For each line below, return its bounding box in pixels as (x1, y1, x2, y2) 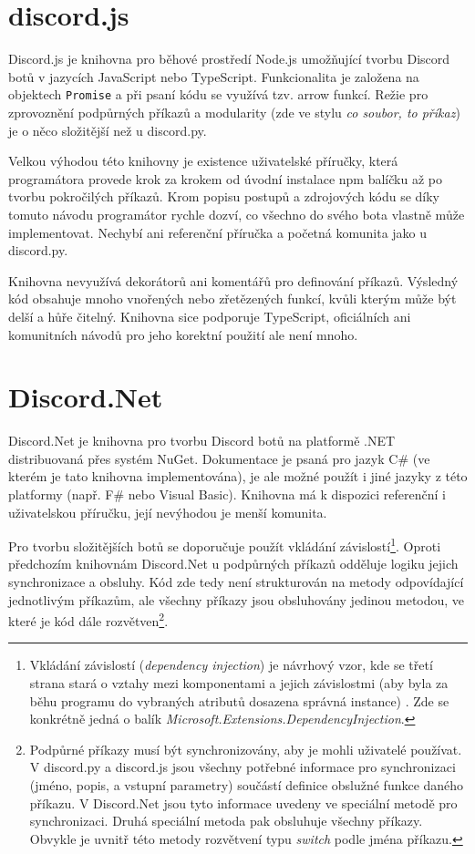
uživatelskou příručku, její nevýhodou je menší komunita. (8, 502, 327, 521)
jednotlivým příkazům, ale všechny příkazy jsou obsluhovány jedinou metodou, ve (8, 590, 465, 609)
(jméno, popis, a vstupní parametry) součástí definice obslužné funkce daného (29, 776, 464, 795)
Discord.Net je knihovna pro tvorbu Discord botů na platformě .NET (8, 431, 396, 450)
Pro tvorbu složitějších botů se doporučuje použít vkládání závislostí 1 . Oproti (8, 534, 441, 555)
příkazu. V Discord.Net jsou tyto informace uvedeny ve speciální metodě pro (29, 793, 458, 812)
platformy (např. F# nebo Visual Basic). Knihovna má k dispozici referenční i (8, 485, 446, 503)
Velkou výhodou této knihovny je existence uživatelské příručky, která (8, 151, 398, 170)
